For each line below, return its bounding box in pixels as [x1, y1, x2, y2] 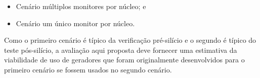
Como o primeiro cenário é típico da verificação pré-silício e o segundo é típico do [4, 35, 256, 45]
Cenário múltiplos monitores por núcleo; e [16, 1, 146, 11]
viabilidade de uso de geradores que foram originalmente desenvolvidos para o [4, 54, 245, 65]
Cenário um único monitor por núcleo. [16, 18, 135, 28]
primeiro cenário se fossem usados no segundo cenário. [4, 64, 172, 74]
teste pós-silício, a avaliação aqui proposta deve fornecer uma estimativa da [4, 44, 237, 55]
